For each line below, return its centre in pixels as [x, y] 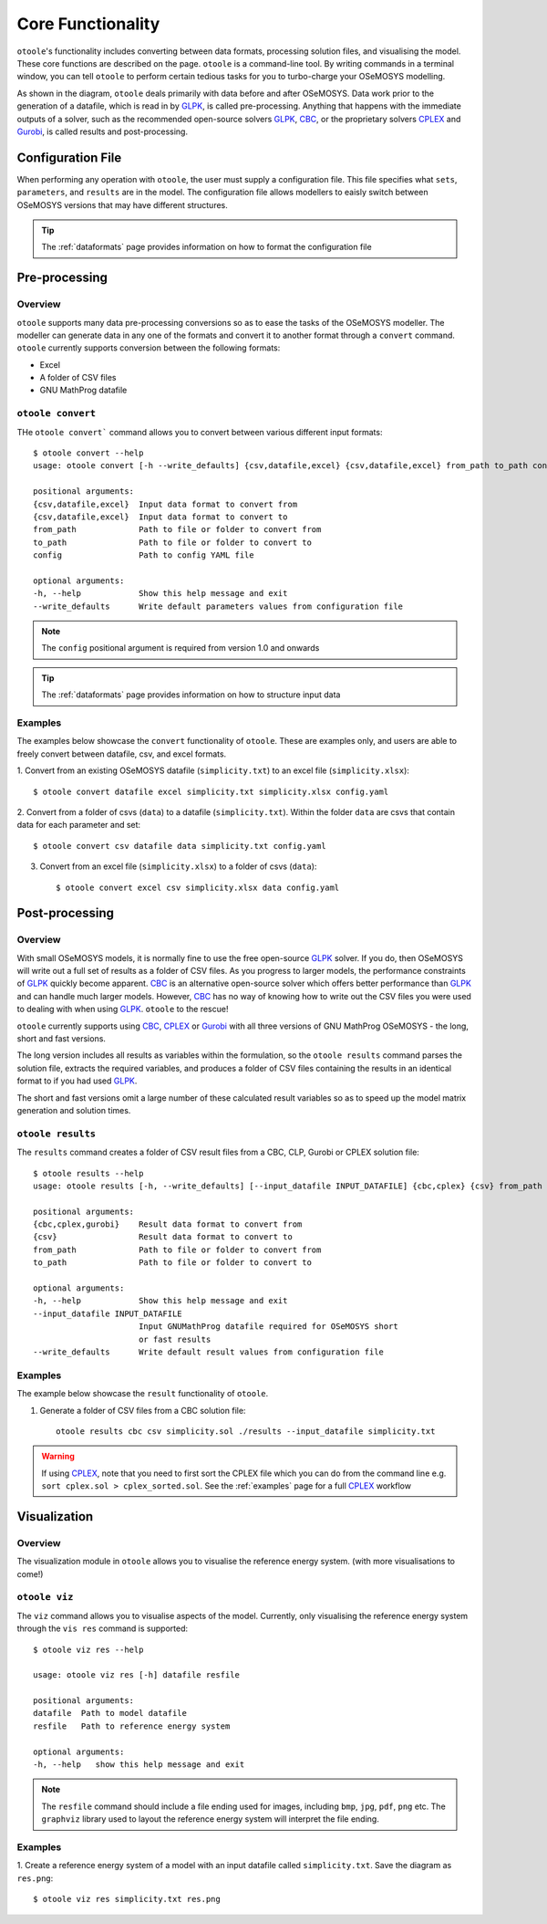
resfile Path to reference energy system [132, 1726]
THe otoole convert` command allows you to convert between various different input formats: [200, 432]
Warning [58, 1457]
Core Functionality [88, 24]
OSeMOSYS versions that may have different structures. [122, 204]
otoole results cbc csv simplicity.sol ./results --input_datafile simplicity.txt [246, 1431]
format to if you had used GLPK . [77, 1081]
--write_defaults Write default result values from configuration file [209, 1352]
